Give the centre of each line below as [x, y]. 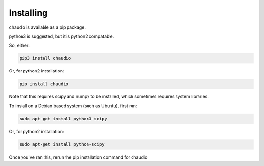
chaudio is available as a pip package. [47, 27]
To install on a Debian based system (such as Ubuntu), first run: [73, 106]
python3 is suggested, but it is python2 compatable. [62, 36]
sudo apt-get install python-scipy [62, 144]
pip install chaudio [44, 84]
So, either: [20, 45]
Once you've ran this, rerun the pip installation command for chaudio [78, 157]
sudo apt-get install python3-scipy [63, 119]
